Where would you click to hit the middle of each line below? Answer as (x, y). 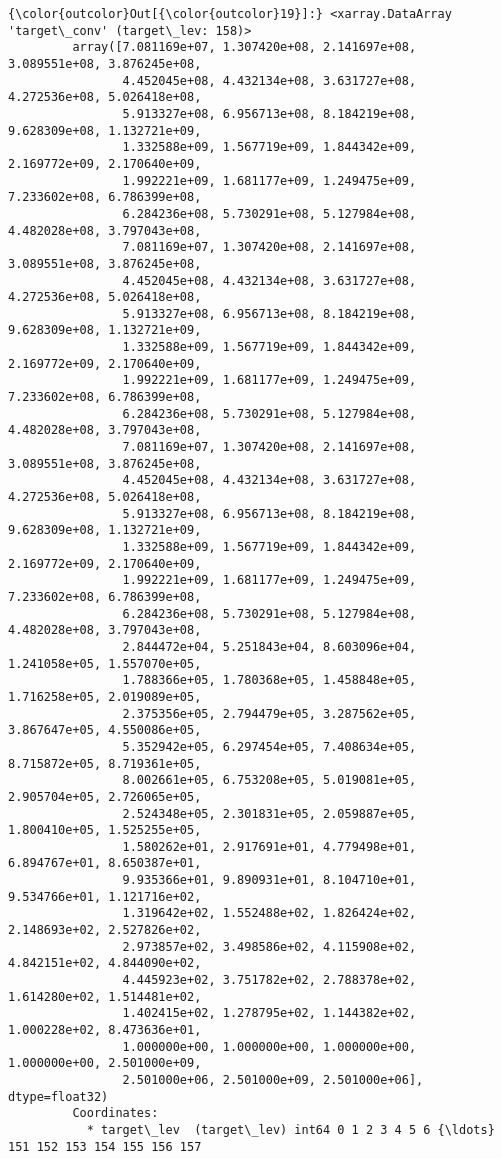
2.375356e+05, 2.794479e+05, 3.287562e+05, (269, 713)
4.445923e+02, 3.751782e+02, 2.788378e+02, (269, 980)
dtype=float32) (58, 1096)
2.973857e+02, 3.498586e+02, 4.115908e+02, (269, 946)
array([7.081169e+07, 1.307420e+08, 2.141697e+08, (244, 47)
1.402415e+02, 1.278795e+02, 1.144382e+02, (269, 1013)
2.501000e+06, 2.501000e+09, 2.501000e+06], (273, 1080)
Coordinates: (115, 1113)
